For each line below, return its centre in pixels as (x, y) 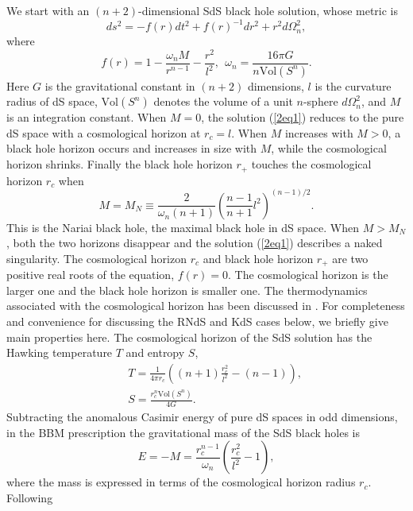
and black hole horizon (258, 258)
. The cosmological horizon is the (308, 275)
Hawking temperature (60, 352)
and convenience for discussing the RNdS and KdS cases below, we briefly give (197, 321)
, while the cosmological (329, 148)
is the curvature (353, 85)
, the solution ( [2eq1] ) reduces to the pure (303, 117)
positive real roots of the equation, (91, 275)
